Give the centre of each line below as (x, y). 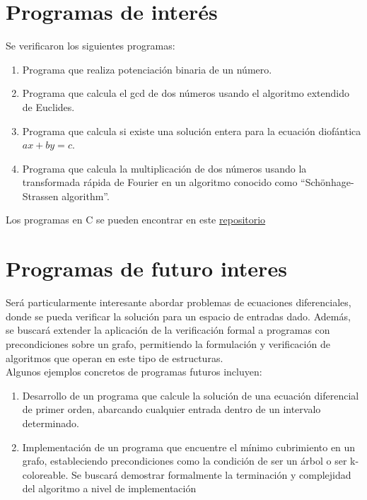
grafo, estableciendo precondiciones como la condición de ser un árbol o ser (185, 461)
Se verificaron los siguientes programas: (91, 46)
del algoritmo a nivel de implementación (109, 488)
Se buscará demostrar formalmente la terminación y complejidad (211, 474)
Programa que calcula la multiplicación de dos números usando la (164, 168)
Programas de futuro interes (146, 268)
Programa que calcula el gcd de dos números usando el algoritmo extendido (186, 93)
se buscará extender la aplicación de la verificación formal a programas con (168, 330)
